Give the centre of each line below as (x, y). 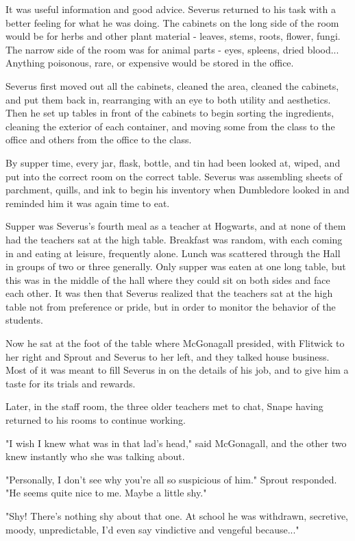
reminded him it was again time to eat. (88, 203)
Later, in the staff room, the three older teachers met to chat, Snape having (164, 406)
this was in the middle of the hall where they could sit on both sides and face (168, 279)
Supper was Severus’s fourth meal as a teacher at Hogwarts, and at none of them (176, 226)
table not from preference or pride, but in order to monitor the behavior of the (171, 306)
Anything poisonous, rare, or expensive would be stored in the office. (150, 63)
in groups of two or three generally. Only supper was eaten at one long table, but (176, 266)
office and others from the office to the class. (99, 140)
